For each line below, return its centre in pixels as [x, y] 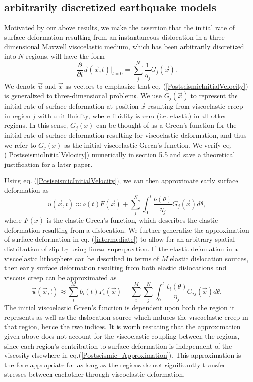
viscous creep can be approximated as [60, 277]
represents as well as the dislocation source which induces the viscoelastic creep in [126, 317]
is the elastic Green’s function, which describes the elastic [132, 220]
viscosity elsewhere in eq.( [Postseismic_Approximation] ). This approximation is [123, 355]
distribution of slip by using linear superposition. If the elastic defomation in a [121, 248]
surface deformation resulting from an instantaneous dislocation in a [106, 37]
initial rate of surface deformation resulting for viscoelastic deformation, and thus [126, 135]
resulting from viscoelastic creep [195, 106]
